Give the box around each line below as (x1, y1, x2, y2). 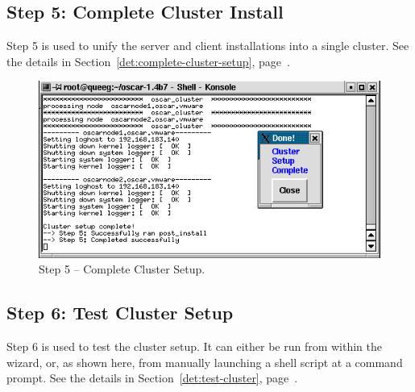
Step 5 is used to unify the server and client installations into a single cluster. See (6, 37, 409, 54)
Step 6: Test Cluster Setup (6, 300, 234, 325)
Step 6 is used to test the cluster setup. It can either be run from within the (6, 338, 383, 355)
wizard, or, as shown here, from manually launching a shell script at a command (6, 353, 403, 370)
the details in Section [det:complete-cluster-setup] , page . (6, 52, 290, 69)
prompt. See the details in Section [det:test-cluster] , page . (6, 369, 298, 386)
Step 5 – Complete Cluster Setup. (39, 261, 205, 277)
